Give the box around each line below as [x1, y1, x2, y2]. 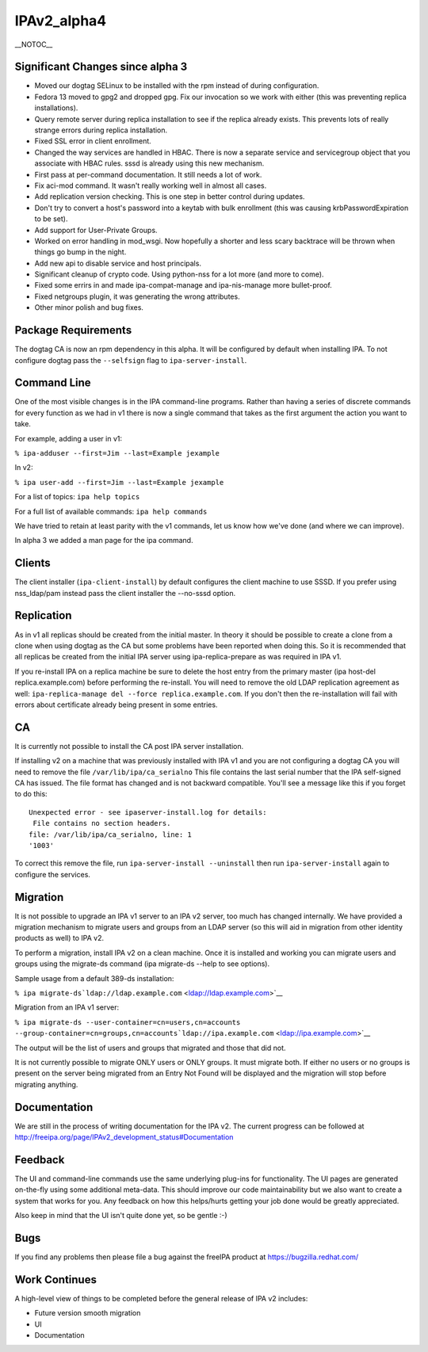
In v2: [14, 463, 33, 472]
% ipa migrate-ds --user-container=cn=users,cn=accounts [14, 1018, 241, 1026]
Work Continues [14, 1273, 97, 1286]
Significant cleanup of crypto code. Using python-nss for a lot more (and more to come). [34, 269, 324, 279]
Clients [14, 556, 51, 570]
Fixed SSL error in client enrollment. [34, 136, 152, 146]
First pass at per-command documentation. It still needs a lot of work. [34, 170, 262, 179]
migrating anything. [14, 1079, 78, 1089]
